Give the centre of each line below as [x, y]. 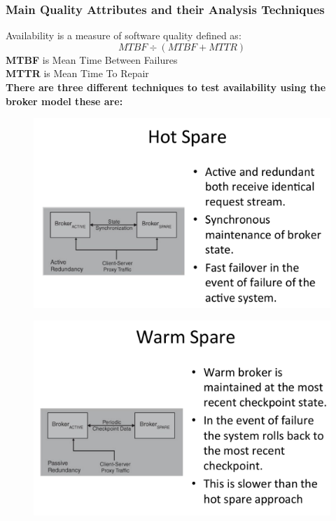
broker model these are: [64, 101]
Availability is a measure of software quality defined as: [124, 35]
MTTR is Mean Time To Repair [77, 73]
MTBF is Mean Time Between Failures [92, 59]
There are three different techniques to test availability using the [166, 87]
